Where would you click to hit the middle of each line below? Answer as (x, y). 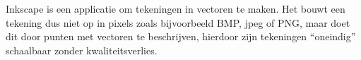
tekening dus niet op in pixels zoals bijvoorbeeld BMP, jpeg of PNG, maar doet (178, 22)
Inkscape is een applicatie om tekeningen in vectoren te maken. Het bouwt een (176, 8)
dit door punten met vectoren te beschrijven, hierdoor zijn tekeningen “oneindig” (181, 36)
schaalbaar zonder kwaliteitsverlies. (82, 50)
